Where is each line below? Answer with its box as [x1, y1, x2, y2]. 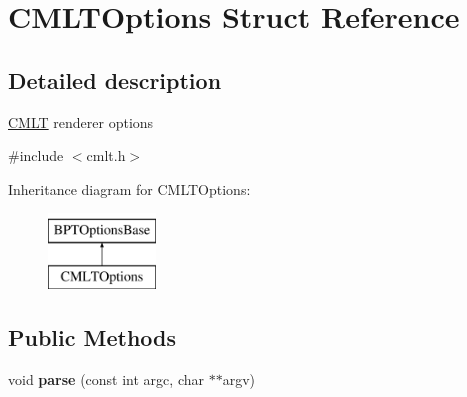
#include [8, 145, 64, 166]
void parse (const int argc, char [8, 368, 204, 389]
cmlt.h [86, 145, 126, 166]
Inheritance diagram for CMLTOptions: [8, 178, 251, 199]
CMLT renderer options [8, 111, 154, 132]
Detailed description [8, 64, 222, 95]
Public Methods [8, 321, 177, 352]
